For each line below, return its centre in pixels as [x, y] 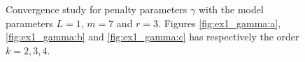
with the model [231, 9]
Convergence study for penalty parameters [97, 9]
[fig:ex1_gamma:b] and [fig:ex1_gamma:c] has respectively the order [152, 37]
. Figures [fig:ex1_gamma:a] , [220, 23]
